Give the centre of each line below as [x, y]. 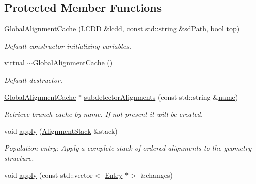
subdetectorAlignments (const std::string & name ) [161, 97]
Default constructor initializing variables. [68, 45]
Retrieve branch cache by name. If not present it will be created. [103, 114]
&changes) [156, 175]
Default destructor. [34, 79]
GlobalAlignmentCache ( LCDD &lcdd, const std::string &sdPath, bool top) [122, 29]
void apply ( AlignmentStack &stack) [61, 131]
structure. [19, 157]
